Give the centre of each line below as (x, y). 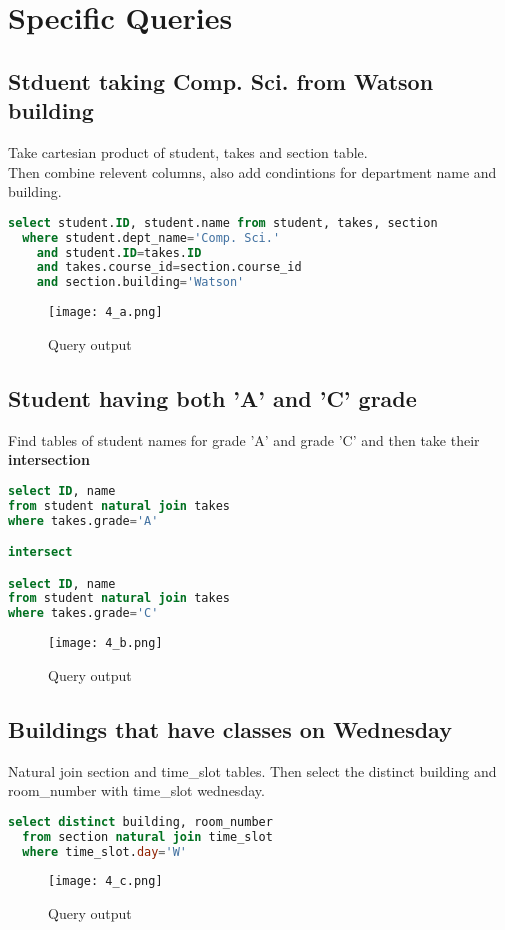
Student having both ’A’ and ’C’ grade (212, 397)
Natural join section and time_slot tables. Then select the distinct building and (252, 770)
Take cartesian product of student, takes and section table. (188, 151)
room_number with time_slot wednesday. (136, 790)
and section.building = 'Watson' (140, 282)
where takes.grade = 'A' (83, 520)
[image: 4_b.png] (105, 643)
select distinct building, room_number (140, 821)
